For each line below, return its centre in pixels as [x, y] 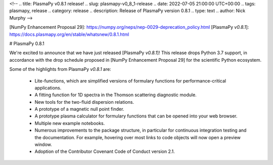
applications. [48, 88]
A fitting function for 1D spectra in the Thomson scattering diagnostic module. [116, 95]
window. [43, 145]
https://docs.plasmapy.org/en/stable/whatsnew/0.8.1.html [69, 34]
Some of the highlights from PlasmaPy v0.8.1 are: [60, 69]
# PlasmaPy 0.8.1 [27, 44]
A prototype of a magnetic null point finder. [79, 109]
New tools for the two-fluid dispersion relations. [84, 102]
